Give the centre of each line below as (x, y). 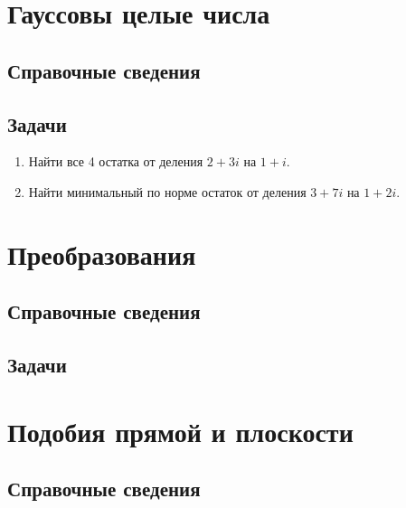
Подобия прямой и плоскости (180, 431)
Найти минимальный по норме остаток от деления (167, 191)
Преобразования (102, 254)
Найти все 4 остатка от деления (116, 161)
